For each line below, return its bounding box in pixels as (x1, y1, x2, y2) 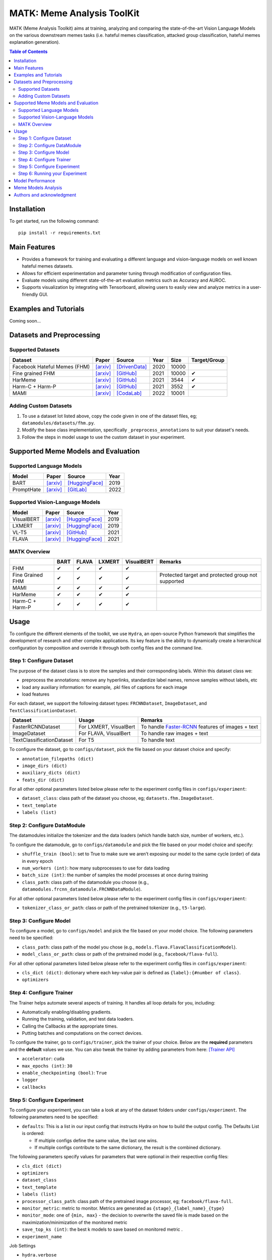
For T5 (78, 736, 94, 743)
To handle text (141, 736, 175, 743)
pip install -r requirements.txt (18, 230, 101, 235)
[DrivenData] (116, 363, 147, 370)
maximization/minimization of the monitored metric (22, 1219, 128, 1225)
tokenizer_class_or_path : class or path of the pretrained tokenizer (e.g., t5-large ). (22, 905, 207, 911)
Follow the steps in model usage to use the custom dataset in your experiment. (22, 434, 186, 440)
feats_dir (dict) (22, 777, 65, 783)
